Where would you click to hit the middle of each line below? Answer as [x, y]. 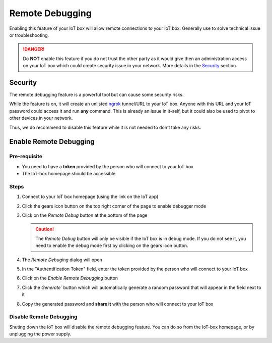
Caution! [45, 229]
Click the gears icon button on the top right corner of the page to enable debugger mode [114, 206]
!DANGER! [34, 49]
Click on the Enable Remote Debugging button [70, 278]
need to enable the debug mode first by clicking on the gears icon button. [112, 246]
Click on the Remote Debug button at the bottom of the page [85, 215]
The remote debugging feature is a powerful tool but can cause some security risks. [96, 95]
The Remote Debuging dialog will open [62, 260]
